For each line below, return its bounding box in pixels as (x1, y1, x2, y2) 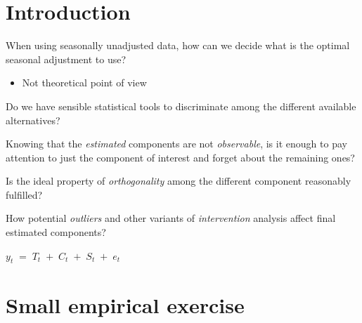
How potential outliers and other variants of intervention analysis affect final (6, 211, 336, 225)
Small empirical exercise (6, 290, 245, 319)
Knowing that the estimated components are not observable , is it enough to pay (6, 136, 347, 151)
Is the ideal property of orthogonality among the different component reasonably (6, 173, 351, 188)
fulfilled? (6, 187, 43, 202)
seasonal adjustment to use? (6, 51, 127, 66)
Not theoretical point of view (22, 75, 147, 90)
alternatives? (6, 112, 60, 127)
